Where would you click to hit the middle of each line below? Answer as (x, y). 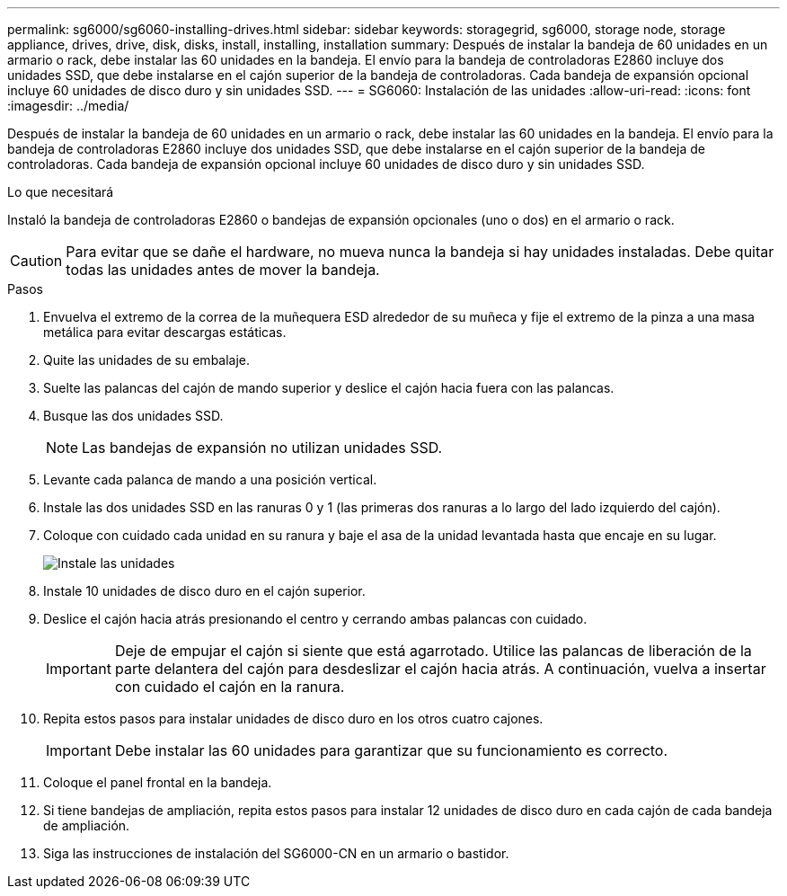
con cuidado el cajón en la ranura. (230, 687)
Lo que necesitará (61, 192)
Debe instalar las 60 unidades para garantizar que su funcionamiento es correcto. (391, 750)
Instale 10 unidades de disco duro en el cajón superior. (204, 591)
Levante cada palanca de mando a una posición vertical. (210, 479)
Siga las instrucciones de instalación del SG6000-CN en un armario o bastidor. (276, 853)
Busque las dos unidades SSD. (133, 416)
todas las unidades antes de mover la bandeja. (223, 270)
